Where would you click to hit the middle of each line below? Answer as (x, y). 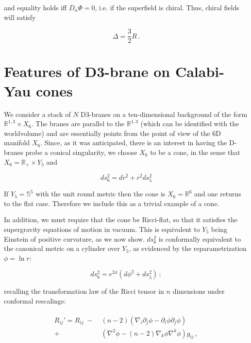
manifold (17, 143)
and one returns (218, 194)
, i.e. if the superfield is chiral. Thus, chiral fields (167, 7)
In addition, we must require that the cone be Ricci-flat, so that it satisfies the (121, 219)
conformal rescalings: (35, 300)
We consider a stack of (37, 114)
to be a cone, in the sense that (195, 152)
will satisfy (20, 17)
